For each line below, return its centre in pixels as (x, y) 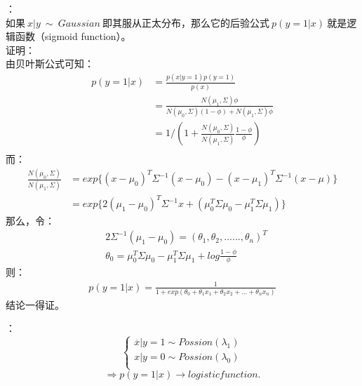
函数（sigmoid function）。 (73, 36)
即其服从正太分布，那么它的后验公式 (186, 22)
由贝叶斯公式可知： (50, 64)
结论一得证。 (35, 304)
